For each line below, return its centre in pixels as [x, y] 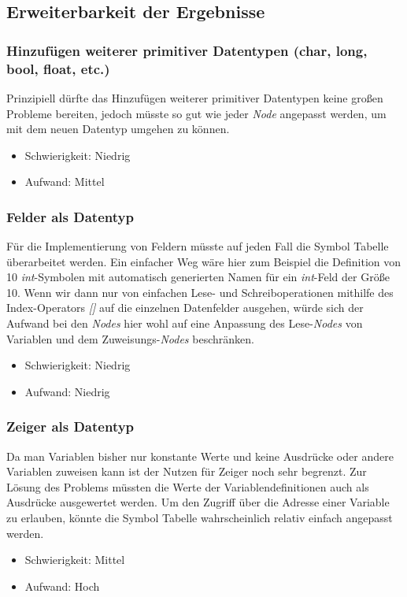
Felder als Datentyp [70, 216]
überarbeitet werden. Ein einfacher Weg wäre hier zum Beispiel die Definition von [204, 261]
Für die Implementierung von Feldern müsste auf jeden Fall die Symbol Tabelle [198, 246]
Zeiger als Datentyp [70, 426]
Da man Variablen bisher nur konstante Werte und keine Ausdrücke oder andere [200, 456]
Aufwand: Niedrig [67, 391]
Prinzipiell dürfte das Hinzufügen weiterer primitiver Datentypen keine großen [195, 97]
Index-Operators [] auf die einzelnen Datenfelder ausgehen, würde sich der [185, 308]
